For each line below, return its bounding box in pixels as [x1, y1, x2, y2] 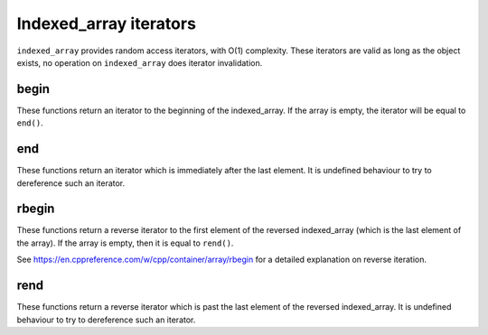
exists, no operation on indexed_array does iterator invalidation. [16, 57, 263, 68]
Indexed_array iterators [16, 14, 196, 33]
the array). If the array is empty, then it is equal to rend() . [16, 237, 234, 248]
